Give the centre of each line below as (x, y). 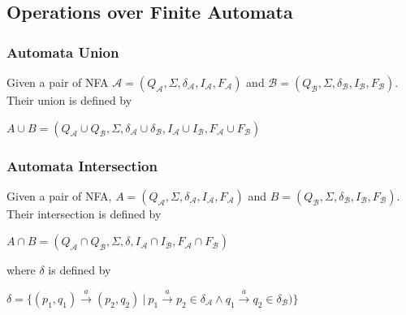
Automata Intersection (82, 165)
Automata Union (63, 52)
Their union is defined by (69, 100)
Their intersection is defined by (84, 213)
